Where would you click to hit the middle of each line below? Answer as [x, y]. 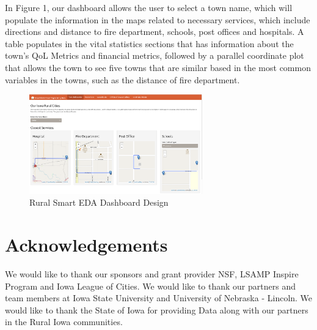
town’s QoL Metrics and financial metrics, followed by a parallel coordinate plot [155, 55]
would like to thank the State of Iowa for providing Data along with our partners [157, 309]
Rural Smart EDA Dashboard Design [99, 202]
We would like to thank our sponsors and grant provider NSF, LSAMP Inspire [152, 274]
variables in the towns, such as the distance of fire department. [122, 79]
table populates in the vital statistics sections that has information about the [149, 43]
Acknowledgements [86, 245]
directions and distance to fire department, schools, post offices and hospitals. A [155, 32]
